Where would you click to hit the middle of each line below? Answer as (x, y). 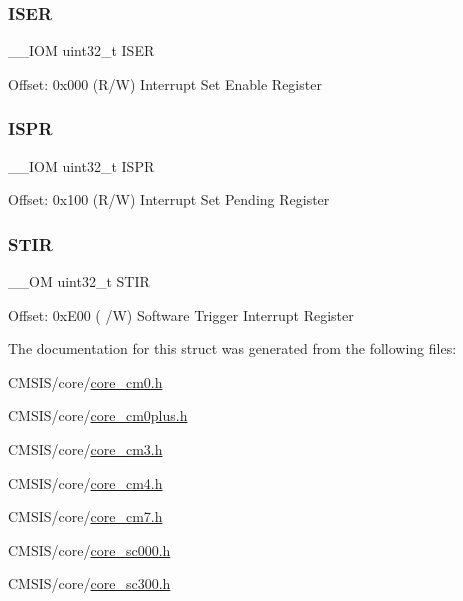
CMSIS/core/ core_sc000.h (89, 549)
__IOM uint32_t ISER (81, 50)
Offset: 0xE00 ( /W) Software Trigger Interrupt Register (181, 314)
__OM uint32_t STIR (79, 281)
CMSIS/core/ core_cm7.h (85, 516)
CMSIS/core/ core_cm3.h (85, 449)
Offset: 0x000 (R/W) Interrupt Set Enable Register (165, 83)
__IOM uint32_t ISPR (81, 165)
